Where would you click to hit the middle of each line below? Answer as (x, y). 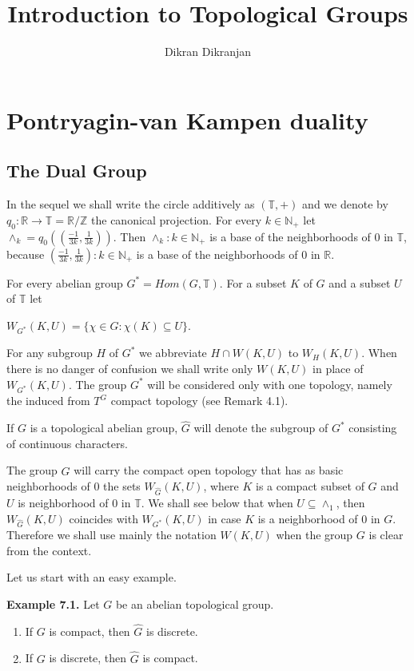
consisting (373, 428)
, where (221, 486)
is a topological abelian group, (104, 428)
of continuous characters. (67, 443)
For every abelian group (65, 282)
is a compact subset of (310, 486)
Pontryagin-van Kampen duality (187, 119)
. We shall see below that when (217, 502)
